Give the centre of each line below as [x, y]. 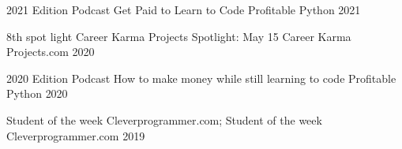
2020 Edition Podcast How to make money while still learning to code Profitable [201, 78]
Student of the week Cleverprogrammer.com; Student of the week [164, 119]
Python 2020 [37, 93]
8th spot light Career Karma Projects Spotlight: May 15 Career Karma [179, 36]
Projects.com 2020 [51, 52]
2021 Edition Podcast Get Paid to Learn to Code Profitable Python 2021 [184, 9]
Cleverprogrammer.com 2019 [76, 135]
